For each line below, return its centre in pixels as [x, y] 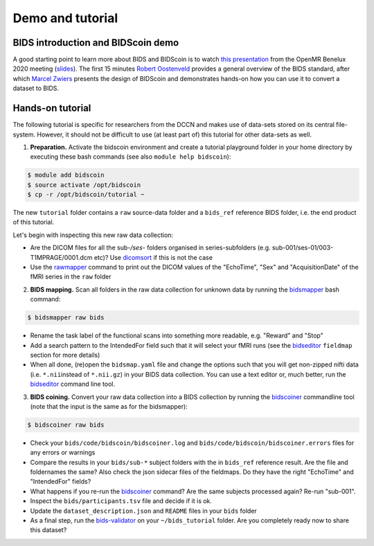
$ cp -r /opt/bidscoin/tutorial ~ [86, 195]
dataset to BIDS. [36, 88]
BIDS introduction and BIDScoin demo [96, 43]
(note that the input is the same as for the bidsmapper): [109, 406]
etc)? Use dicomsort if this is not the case [153, 257]
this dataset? [48, 530]
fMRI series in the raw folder [71, 276]
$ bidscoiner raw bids [66, 425]
